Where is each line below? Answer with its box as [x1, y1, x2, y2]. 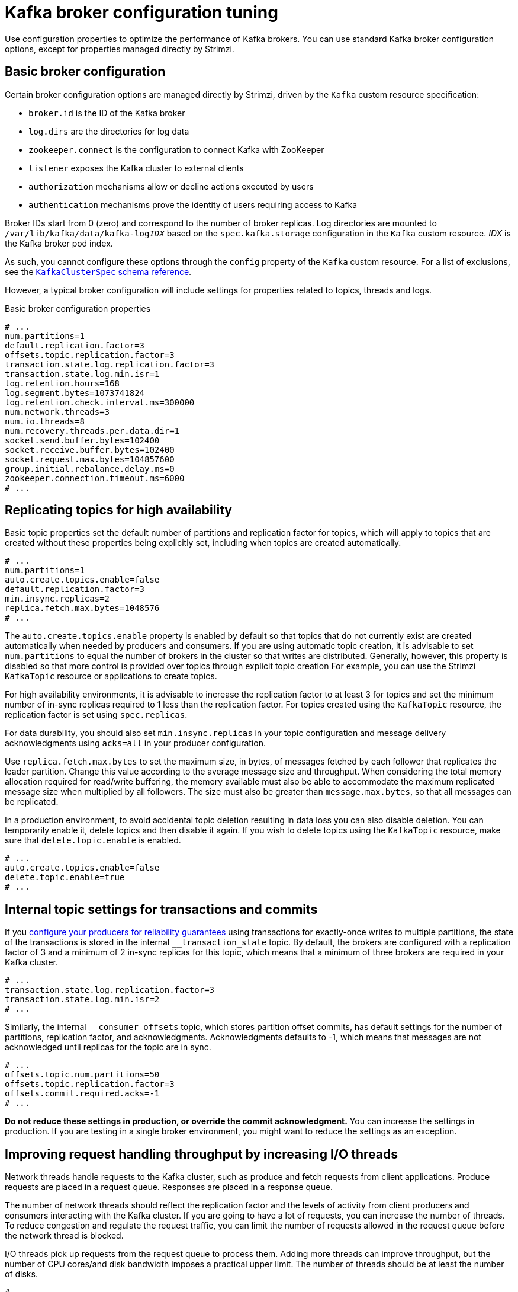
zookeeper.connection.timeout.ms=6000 [5, 473, 185, 483]
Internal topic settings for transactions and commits [5, 901, 318, 917]
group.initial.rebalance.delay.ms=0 [5, 463, 175, 474]
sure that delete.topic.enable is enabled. [5, 835, 181, 846]
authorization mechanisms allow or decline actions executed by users [28, 181, 314, 191]
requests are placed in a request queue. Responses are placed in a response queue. [5, 1182, 333, 1192]
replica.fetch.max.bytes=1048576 [5, 603, 160, 613]
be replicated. [5, 797, 59, 807]
